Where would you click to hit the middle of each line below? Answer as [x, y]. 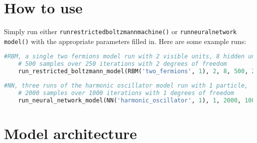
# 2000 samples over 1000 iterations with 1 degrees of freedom [126, 93]
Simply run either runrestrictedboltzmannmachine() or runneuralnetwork [120, 31]
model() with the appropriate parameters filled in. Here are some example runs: [125, 41]
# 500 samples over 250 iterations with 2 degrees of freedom [123, 64]
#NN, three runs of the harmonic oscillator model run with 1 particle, [126, 86]
